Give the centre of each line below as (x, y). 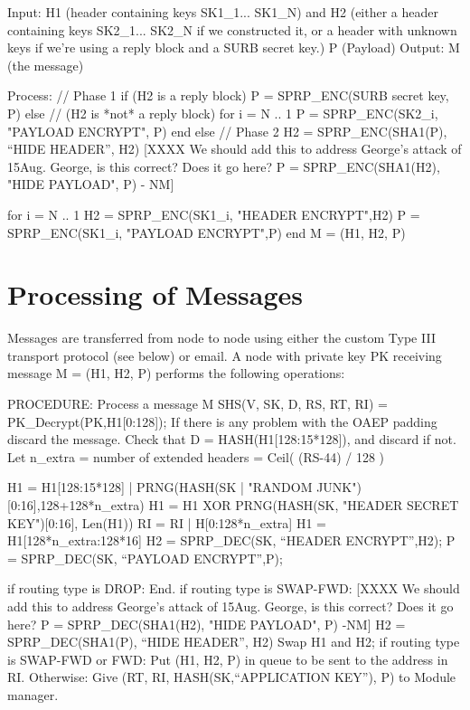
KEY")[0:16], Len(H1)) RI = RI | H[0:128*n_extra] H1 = (167, 522)
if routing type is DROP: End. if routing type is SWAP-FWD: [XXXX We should (234, 588)
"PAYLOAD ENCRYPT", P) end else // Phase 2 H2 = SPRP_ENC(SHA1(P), (227, 131)
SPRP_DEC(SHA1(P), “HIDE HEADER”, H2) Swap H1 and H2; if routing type (234, 642)
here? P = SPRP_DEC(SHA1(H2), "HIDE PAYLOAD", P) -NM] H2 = (207, 624)
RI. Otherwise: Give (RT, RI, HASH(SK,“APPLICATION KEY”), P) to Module (232, 677)
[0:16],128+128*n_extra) (76, 505)
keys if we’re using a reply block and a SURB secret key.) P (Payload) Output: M (234, 47)
